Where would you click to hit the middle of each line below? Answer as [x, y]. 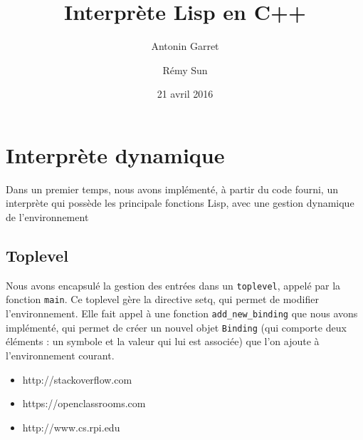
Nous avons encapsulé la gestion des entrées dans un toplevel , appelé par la [173, 285]
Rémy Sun [185, 70]
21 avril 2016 [185, 94]
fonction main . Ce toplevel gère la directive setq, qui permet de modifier [162, 299]
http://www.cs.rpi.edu [71, 427]
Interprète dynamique [115, 154]
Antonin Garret [185, 46]
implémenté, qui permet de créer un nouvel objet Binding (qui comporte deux [176, 327]
